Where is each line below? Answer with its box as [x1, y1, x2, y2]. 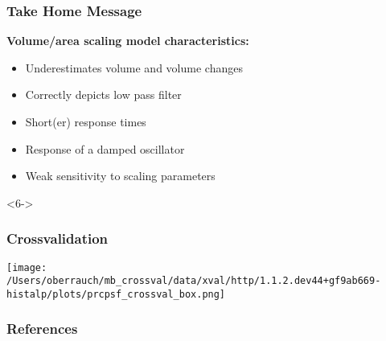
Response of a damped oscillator [25, 140, 185, 157]
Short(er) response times [25, 113, 146, 129]
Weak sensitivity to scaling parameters [25, 167, 216, 184]
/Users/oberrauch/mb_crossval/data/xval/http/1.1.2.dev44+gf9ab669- [6, 275, 381, 287]
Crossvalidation [6, 228, 109, 249]
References [6, 318, 78, 339]
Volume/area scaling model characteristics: [6, 32, 249, 49]
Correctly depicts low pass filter [25, 86, 182, 103]
